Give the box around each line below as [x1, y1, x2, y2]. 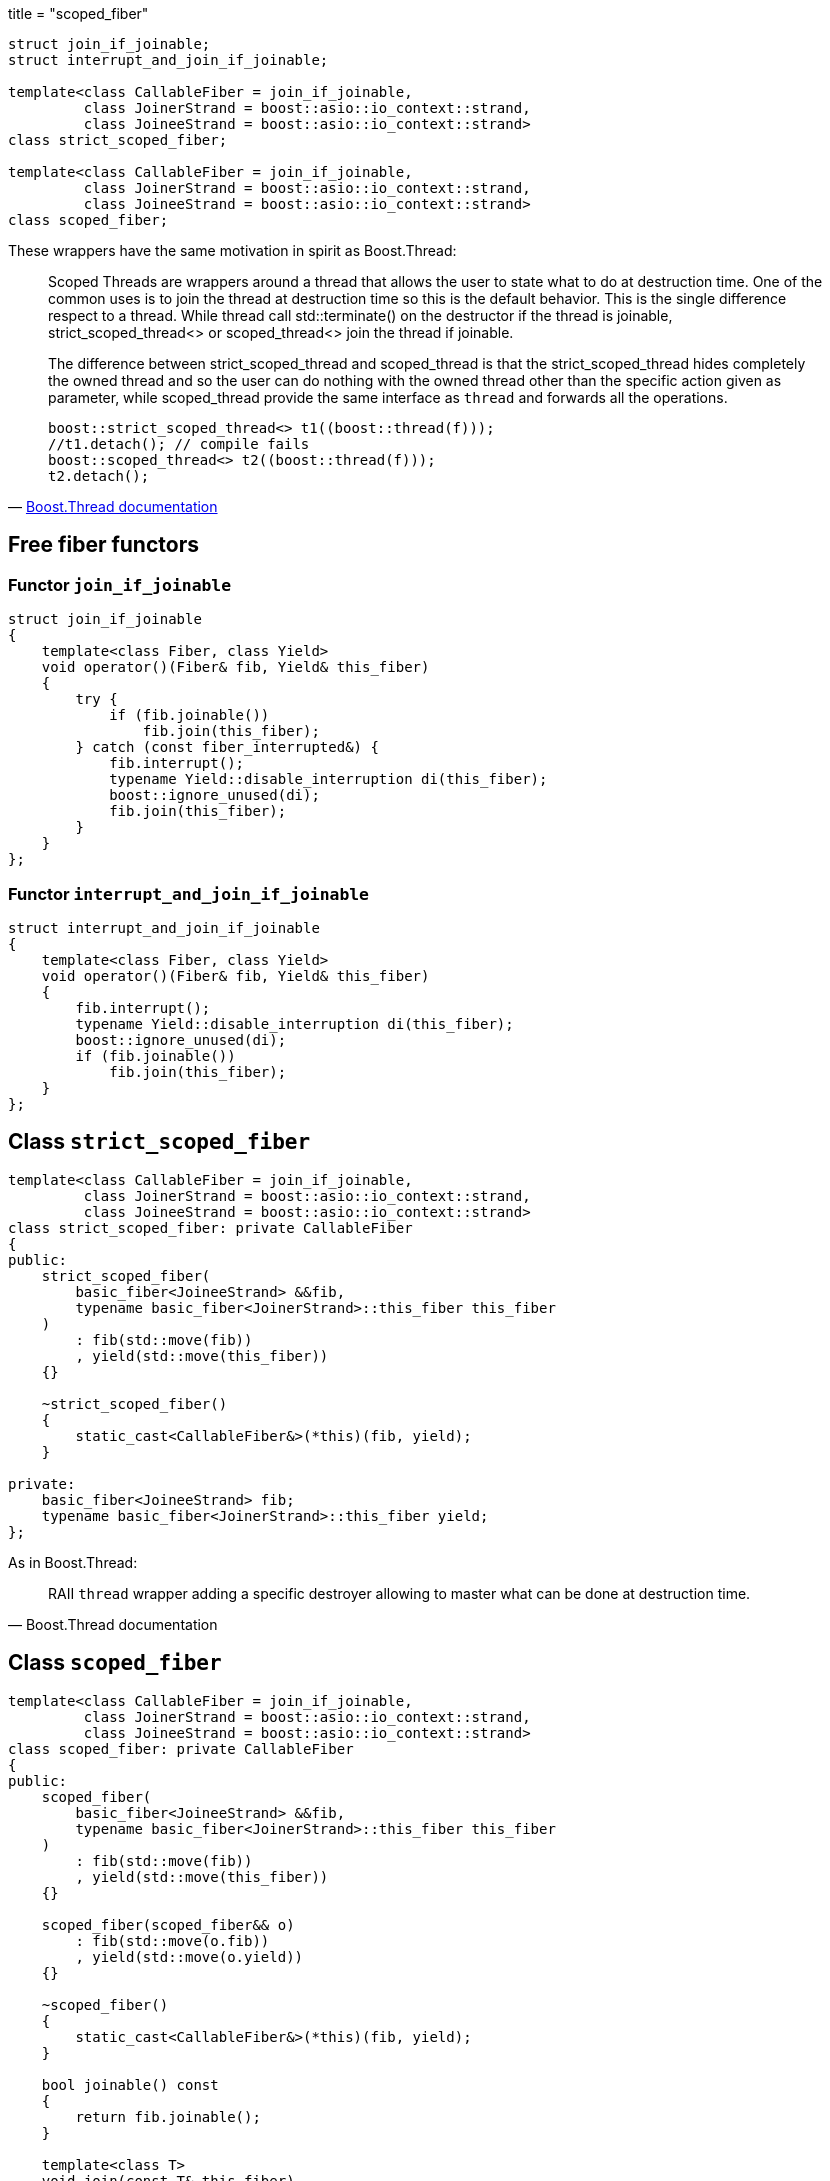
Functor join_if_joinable [8, 574, 232, 595]
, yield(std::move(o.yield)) [75, 1948, 304, 1965]
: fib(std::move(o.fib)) [75, 1932, 270, 1949]
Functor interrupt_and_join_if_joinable [8, 883, 369, 904]
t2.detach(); [48, 468, 150, 484]
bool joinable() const [41, 2076, 219, 2093]
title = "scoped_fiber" [8, 5, 149, 22]
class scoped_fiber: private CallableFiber [8, 1740, 354, 1757]
